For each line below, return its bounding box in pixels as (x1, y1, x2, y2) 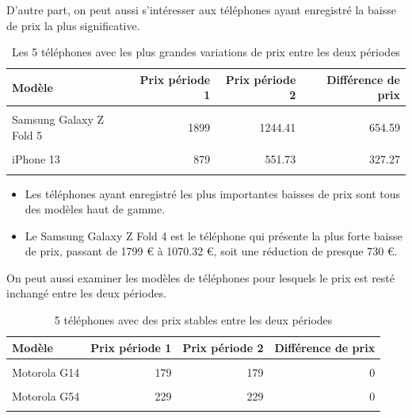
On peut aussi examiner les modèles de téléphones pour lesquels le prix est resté (6, 269, 395, 286)
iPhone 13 (12, 151, 60, 167)
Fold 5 (12, 127, 43, 144)
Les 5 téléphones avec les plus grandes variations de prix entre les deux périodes (12, 44, 400, 60)
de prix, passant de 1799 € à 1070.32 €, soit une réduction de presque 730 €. (25, 243, 398, 259)
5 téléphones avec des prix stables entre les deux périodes (54, 312, 333, 328)
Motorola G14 (12, 363, 80, 380)
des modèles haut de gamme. (25, 201, 166, 217)
